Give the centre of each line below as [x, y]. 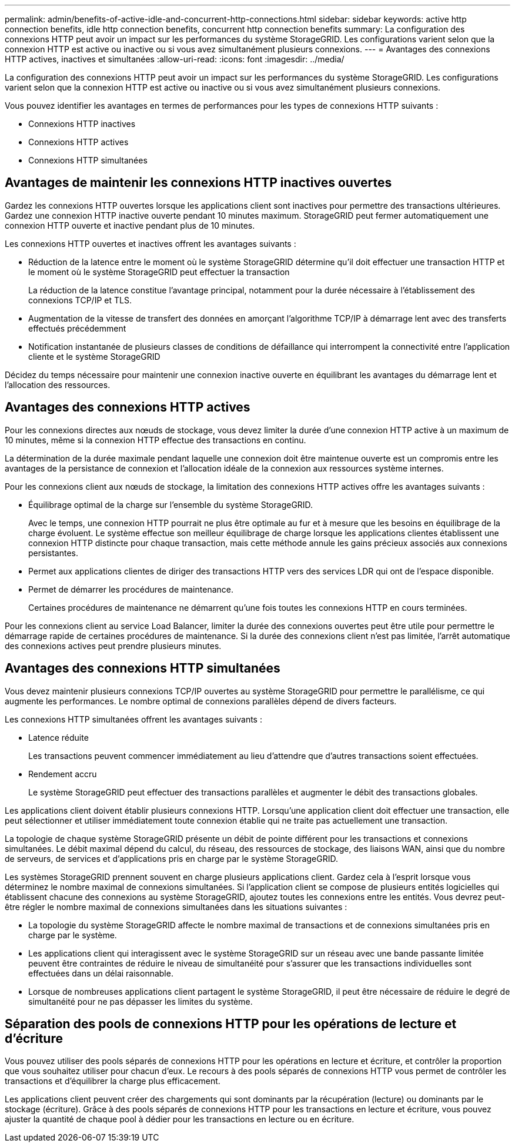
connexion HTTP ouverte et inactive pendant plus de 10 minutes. [130, 225]
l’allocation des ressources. [58, 384]
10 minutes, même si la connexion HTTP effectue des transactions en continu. [155, 440]
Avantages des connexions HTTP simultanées [143, 668]
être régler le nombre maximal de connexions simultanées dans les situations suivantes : [176, 907]
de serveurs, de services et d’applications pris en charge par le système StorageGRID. [171, 858]
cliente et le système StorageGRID [94, 356]
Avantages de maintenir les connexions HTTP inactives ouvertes [198, 183]
